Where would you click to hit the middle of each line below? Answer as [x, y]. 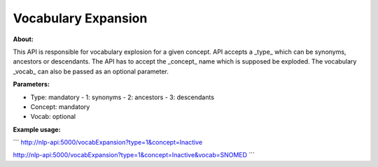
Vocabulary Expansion [80, 18]
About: [23, 39]
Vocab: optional [53, 117]
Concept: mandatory [60, 107]
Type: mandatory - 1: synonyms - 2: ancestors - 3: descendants [122, 97]
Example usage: [37, 129]
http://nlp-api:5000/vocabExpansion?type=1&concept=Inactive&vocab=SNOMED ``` [134, 155]
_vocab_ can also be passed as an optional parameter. [91, 71]
